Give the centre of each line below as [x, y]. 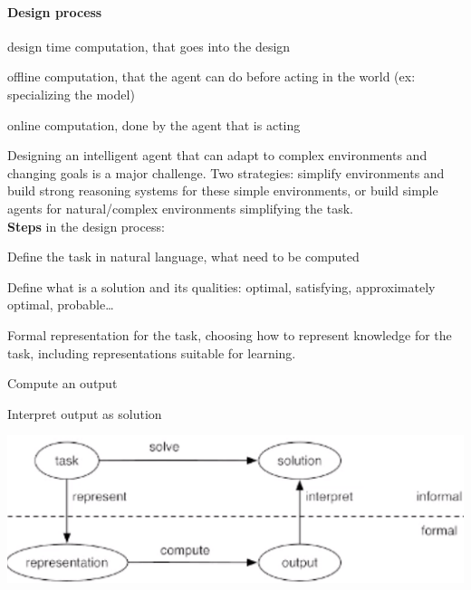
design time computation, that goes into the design [149, 46]
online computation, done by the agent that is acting [154, 124]
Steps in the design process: [86, 226]
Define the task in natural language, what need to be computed [183, 257]
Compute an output [62, 383]
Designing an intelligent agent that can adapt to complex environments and [217, 155]
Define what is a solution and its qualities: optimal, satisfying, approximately [221, 286]
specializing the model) [71, 94]
